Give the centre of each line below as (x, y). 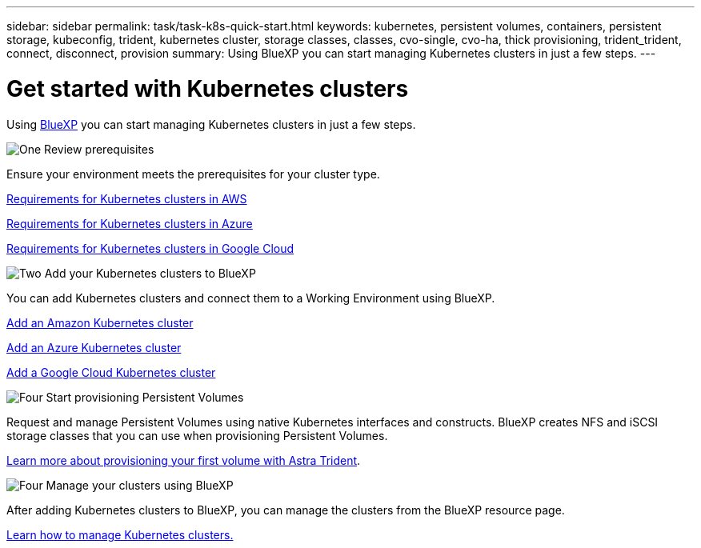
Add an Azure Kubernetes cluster (94, 347)
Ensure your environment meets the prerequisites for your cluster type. (193, 174)
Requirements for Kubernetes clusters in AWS (127, 198)
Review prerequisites (99, 149)
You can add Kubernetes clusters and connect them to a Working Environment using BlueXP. (251, 298)
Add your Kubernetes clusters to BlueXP (150, 273)
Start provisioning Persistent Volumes (145, 397)
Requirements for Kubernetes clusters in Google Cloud (150, 248)
